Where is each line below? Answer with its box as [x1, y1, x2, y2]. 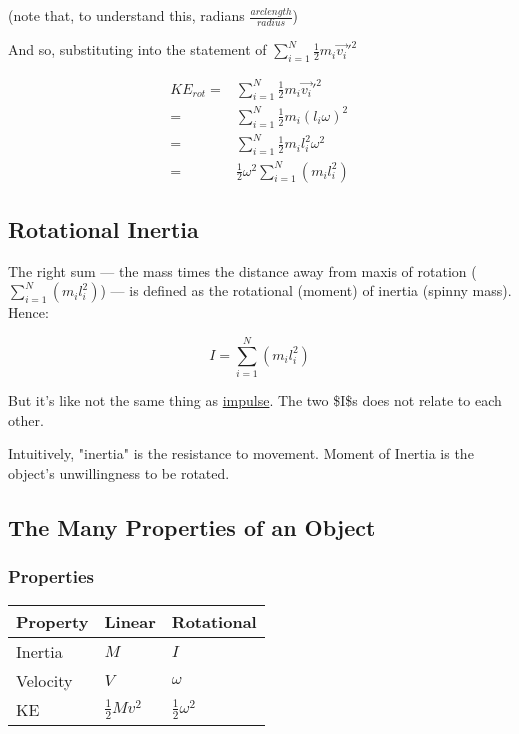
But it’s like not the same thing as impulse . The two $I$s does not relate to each [8, 390, 502, 411]
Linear [104, 609, 156, 633]
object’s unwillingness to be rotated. [8, 462, 230, 483]
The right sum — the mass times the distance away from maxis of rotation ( [8, 260, 477, 281]
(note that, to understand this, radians [8, 5, 245, 25]
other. [8, 409, 44, 430]
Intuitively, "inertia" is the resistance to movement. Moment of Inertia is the [8, 443, 474, 464]
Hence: [8, 302, 49, 323]
